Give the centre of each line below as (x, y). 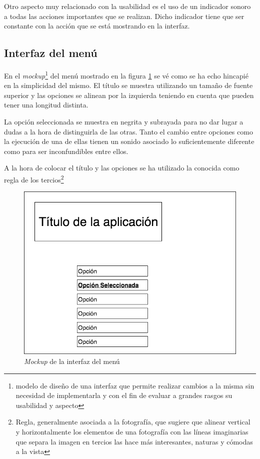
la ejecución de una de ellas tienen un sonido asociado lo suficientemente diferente (129, 141)
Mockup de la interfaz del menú (72, 361)
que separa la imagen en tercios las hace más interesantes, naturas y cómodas (134, 441)
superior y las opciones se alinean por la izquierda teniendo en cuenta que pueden (129, 95)
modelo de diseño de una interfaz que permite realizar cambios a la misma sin (135, 385)
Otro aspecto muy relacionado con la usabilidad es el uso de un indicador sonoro (127, 6)
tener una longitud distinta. (46, 105)
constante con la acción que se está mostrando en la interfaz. (97, 26)
